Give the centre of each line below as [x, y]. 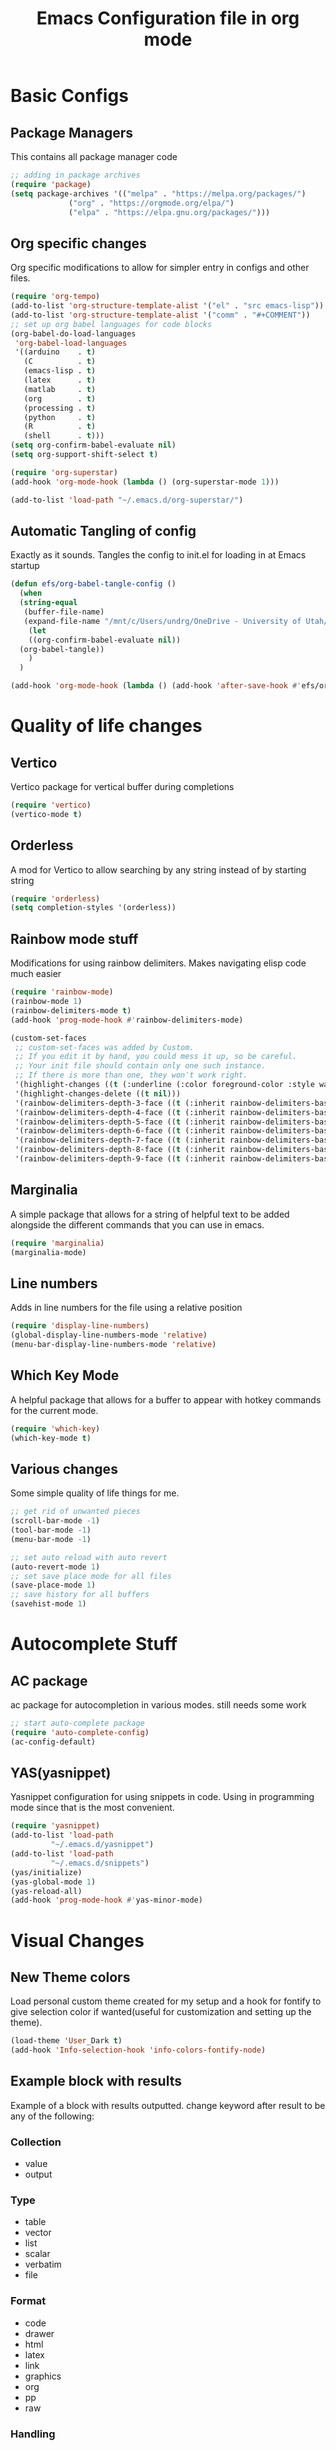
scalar [37, 2254]
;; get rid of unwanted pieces [75, 1512]
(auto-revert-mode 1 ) [55, 1567]
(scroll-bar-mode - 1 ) [55, 1521]
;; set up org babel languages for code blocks [111, 324]
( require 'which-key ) [55, 1428]
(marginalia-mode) [48, 1252]
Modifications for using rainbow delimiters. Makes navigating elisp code [158, 963]
